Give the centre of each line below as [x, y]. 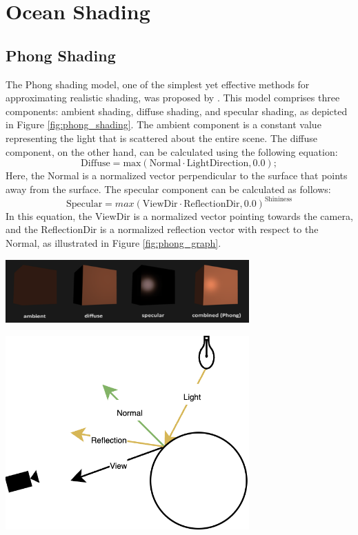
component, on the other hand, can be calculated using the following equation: [172, 151]
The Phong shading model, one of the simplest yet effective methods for [158, 84]
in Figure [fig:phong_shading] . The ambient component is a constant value [163, 124]
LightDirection [218, 164]
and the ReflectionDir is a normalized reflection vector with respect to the [162, 229]
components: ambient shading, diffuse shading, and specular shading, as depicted [177, 111]
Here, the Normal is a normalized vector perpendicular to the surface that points [177, 175]
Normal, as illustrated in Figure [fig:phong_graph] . [113, 243]
